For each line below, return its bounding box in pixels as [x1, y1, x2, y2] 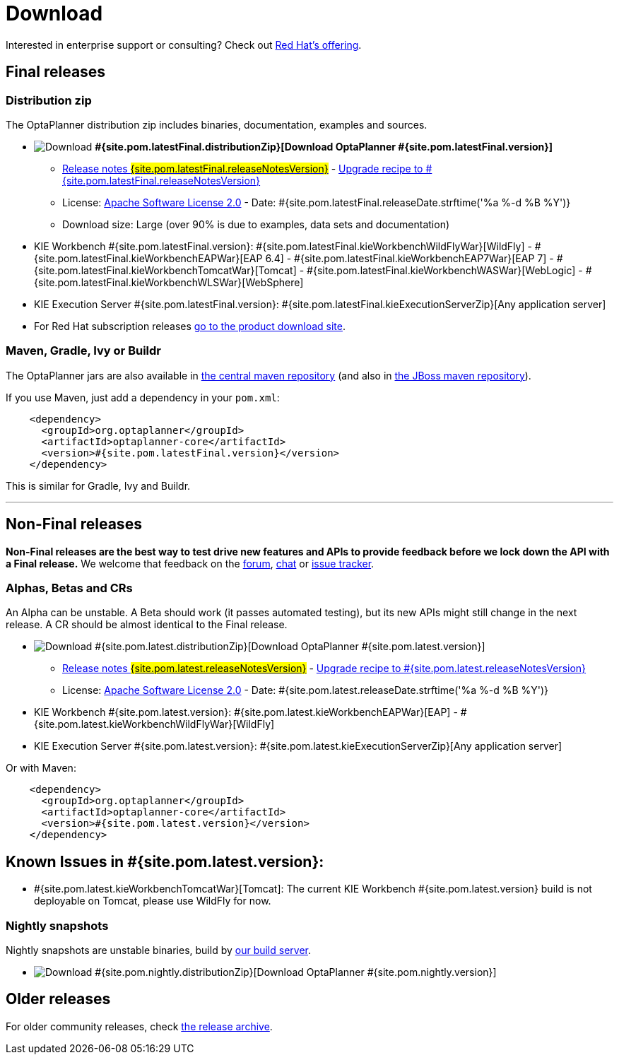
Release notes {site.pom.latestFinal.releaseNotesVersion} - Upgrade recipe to [62, 162, 423, 175]
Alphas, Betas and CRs [6, 580, 133, 595]
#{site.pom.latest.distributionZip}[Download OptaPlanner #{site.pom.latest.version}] [95, 640, 485, 653]
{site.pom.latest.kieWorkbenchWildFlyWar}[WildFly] [34, 718, 275, 731]
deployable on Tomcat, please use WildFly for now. [34, 895, 271, 907]
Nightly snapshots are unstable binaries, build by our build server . [6, 943, 312, 956]
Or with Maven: [6, 762, 76, 775]
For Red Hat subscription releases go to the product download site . [34, 319, 346, 332]
